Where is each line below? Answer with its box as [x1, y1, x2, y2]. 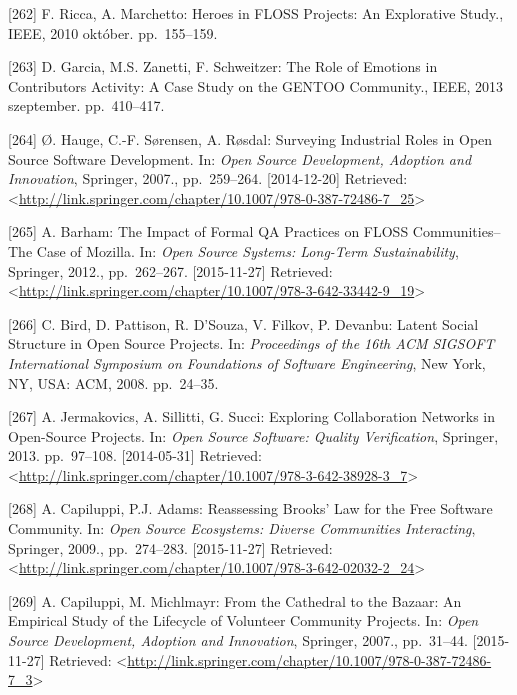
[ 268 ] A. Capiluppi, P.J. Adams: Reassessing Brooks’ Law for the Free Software [8, 498, 493, 519]
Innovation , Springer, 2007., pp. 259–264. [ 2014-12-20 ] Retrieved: [8, 168, 408, 189]
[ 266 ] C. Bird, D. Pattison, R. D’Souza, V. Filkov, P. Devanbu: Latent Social [8, 313, 479, 334]
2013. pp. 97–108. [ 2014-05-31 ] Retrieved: [8, 445, 262, 466]
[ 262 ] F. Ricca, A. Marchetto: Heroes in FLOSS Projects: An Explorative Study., [8, 3, 504, 23]
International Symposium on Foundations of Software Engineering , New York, [8, 352, 486, 373]
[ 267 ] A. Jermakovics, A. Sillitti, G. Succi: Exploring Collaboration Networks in [8, 406, 495, 427]
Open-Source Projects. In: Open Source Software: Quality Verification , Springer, [8, 425, 499, 446]
